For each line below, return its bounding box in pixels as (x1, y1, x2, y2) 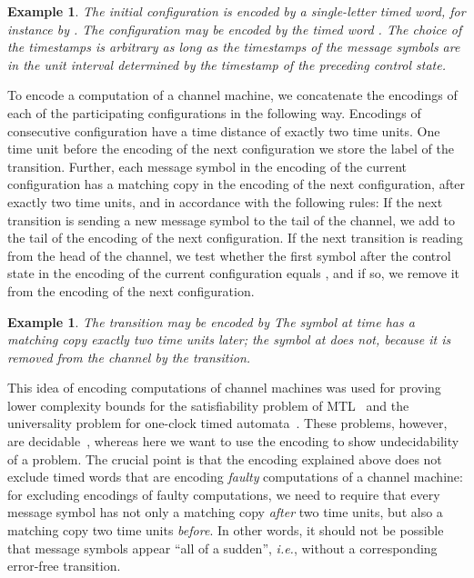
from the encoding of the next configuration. (7, 281, 255, 300)
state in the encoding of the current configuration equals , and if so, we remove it (7, 264, 459, 283)
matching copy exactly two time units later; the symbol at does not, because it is (7, 330, 451, 349)
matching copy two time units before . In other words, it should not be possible (7, 521, 444, 540)
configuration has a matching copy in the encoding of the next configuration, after (7, 174, 466, 194)
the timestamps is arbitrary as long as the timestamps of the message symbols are (7, 37, 460, 56)
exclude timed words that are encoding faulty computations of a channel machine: (7, 467, 463, 486)
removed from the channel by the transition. (7, 347, 251, 366)
